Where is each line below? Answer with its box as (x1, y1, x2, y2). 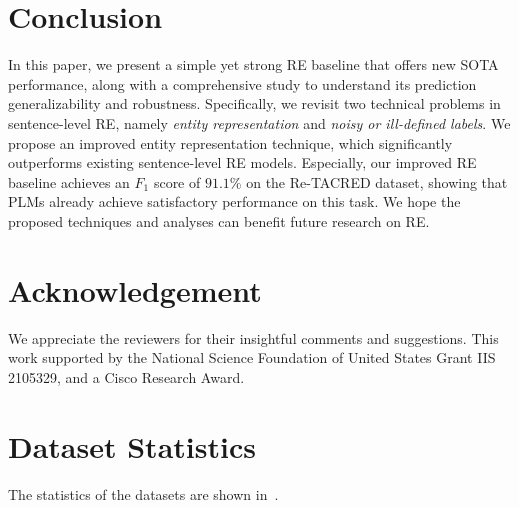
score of (153, 171, 201, 192)
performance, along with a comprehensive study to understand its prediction (8, 73, 477, 94)
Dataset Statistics (8, 425, 256, 466)
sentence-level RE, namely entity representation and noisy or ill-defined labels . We (8, 112, 511, 133)
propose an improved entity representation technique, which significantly (8, 132, 453, 153)
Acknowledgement (8, 269, 262, 310)
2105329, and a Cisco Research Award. (8, 366, 245, 387)
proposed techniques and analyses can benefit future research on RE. (8, 210, 430, 231)
